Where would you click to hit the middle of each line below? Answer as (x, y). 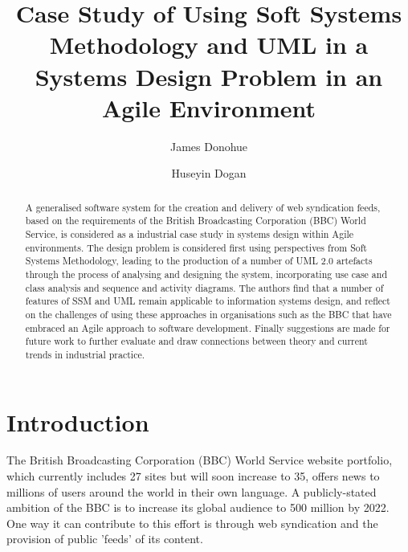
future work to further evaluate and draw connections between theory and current (196, 341)
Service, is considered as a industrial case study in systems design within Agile (190, 233)
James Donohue (209, 146)
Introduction (78, 421)
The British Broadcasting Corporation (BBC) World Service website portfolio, (200, 460)
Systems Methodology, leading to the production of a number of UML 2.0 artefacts (199, 261)
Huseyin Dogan (209, 173)
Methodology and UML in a (209, 45)
